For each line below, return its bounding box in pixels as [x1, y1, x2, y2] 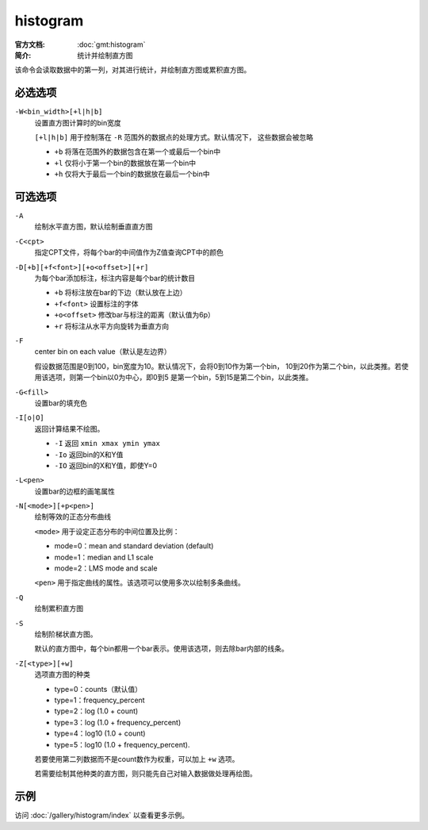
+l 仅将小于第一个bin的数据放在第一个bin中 [54, 158, 197, 167]
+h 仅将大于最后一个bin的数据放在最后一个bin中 [54, 169, 210, 179]
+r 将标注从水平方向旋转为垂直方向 [54, 321, 170, 331]
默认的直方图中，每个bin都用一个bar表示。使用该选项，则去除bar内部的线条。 [34, 644, 289, 654]
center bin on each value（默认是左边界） [34, 347, 171, 356]
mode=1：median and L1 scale [54, 552, 154, 562]
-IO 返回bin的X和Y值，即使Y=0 [54, 460, 158, 470]
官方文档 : [14, 40, 45, 49]
